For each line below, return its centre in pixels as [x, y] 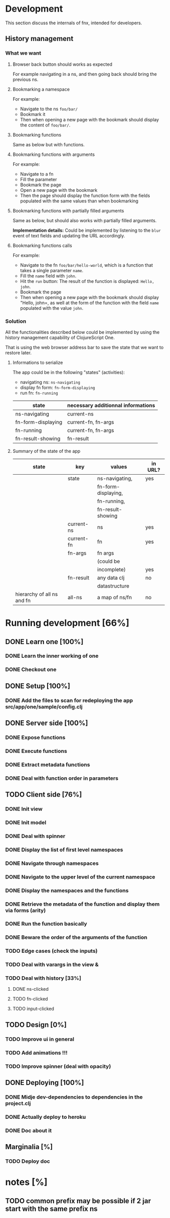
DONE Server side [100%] [47, 723]
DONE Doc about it [29, 1130]
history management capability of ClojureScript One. [60, 338]
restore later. [18, 353]
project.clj [18, 1103]
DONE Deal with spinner [35, 836]
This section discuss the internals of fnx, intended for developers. [74, 23]
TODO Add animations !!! [36, 1053]
